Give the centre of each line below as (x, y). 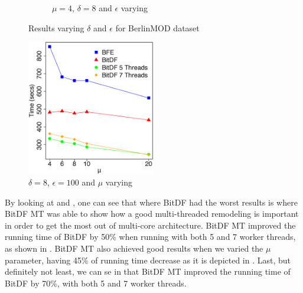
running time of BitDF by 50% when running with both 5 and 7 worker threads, (150, 237)
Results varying (56, 27)
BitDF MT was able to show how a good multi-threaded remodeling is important (152, 214)
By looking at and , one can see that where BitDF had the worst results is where (151, 202)
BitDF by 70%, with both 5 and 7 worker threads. (96, 283)
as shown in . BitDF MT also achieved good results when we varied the (134, 248)
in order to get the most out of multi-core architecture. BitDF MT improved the (150, 225)
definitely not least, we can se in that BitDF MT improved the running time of (148, 271)
